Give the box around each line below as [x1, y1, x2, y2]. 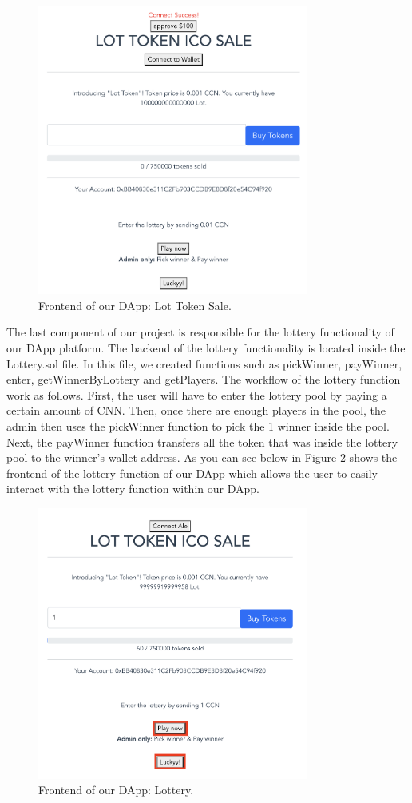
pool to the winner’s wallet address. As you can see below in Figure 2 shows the [6, 449, 398, 466]
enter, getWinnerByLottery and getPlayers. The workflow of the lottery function [6, 371, 401, 388]
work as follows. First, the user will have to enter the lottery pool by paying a [6, 386, 387, 403]
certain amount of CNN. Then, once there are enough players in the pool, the [6, 402, 386, 419]
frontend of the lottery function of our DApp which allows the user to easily [6, 464, 378, 481]
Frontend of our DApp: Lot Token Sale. [38, 296, 232, 313]
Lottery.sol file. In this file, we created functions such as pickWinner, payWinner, [6, 355, 402, 372]
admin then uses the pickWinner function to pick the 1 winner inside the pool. [6, 418, 390, 435]
